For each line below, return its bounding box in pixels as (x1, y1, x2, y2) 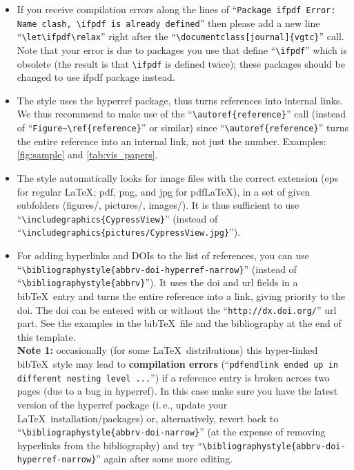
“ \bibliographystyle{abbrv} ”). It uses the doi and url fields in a (17, 275, 298, 290)
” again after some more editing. (96, 451, 233, 466)
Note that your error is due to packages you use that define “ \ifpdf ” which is (17, 42, 347, 57)
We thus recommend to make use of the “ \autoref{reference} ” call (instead (17, 106, 346, 121)
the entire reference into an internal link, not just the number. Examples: (17, 133, 326, 148)
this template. (17, 329, 76, 344)
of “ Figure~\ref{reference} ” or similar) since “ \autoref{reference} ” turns (17, 120, 348, 135)
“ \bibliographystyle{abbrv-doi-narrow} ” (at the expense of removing (17, 424, 326, 439)
